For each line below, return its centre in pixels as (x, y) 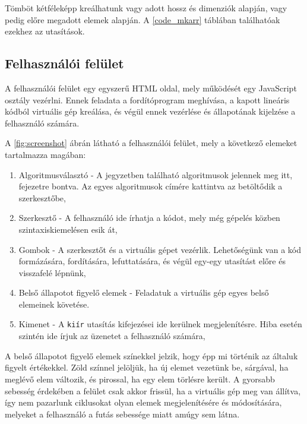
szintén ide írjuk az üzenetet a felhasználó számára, (112, 336)
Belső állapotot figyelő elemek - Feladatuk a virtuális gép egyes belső (144, 292)
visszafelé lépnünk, (52, 272)
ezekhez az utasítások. (45, 31)
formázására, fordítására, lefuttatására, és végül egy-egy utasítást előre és (152, 261)
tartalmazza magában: (45, 154)
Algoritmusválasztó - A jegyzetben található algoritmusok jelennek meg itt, (156, 174)
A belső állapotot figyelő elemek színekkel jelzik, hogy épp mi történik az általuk (151, 355)
